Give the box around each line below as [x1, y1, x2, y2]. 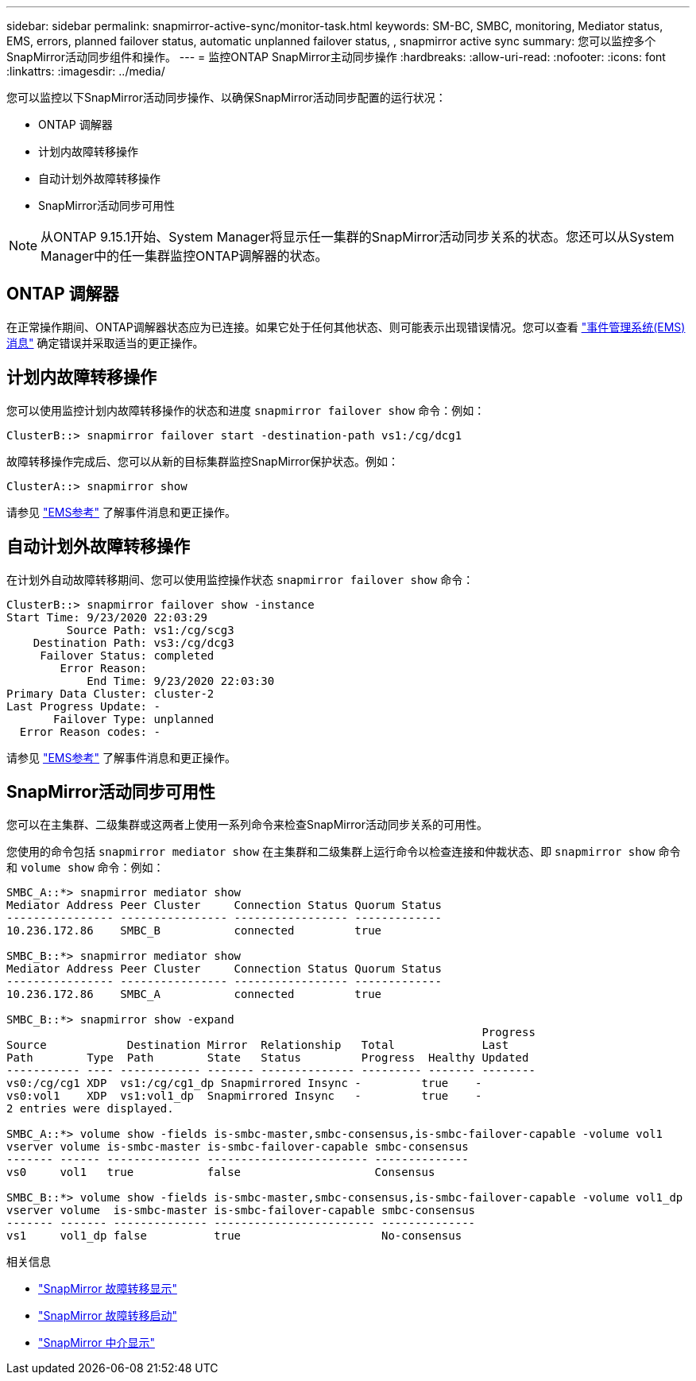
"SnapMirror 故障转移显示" [38, 1282, 177, 1296]
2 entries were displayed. [6, 1102, 174, 1116]
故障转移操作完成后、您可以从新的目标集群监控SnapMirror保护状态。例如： [6, 454, 399, 468]
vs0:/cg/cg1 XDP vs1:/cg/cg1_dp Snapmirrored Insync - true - [6, 1077, 482, 1090]
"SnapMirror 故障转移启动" [38, 1309, 177, 1323]
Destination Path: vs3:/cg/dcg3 [33, 636, 234, 649]
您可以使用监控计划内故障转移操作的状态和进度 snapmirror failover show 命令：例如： [6, 403, 485, 417]
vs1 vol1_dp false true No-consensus [6, 1229, 462, 1243]
